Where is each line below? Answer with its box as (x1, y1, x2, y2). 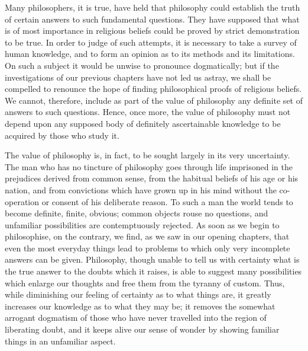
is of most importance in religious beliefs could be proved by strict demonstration (5, 24, 300, 37)
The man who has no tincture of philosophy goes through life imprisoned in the (5, 160, 293, 173)
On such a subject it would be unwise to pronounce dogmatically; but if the (5, 59, 279, 71)
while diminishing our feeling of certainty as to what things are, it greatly (5, 288, 271, 301)
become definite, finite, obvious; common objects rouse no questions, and (5, 207, 268, 219)
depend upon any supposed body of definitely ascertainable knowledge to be (5, 117, 281, 129)
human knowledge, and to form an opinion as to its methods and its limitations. (5, 47, 295, 60)
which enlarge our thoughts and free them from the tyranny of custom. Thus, (5, 276, 285, 289)
